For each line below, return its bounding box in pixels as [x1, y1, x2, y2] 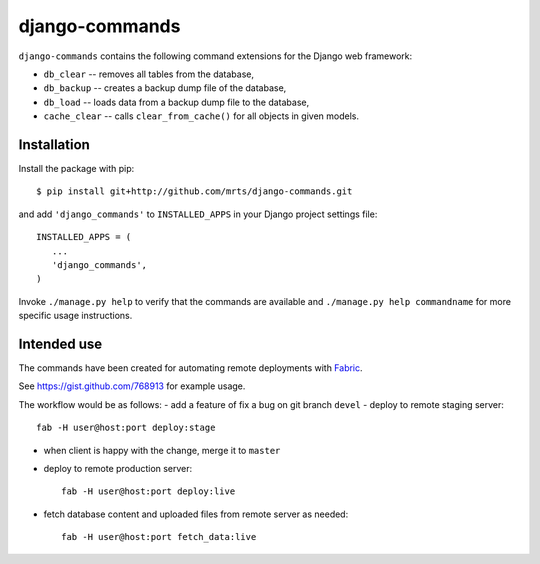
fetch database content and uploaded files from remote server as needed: [43, 508, 349, 520]
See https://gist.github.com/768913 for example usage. [18, 380, 246, 392]
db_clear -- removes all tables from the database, [43, 68, 255, 80]
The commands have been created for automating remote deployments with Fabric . [18, 362, 364, 374]
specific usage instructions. [18, 310, 133, 322]
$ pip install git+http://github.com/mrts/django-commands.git [36, 186, 353, 197]
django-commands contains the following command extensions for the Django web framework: [18, 50, 413, 62]
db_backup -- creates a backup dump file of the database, [43, 82, 287, 94]
